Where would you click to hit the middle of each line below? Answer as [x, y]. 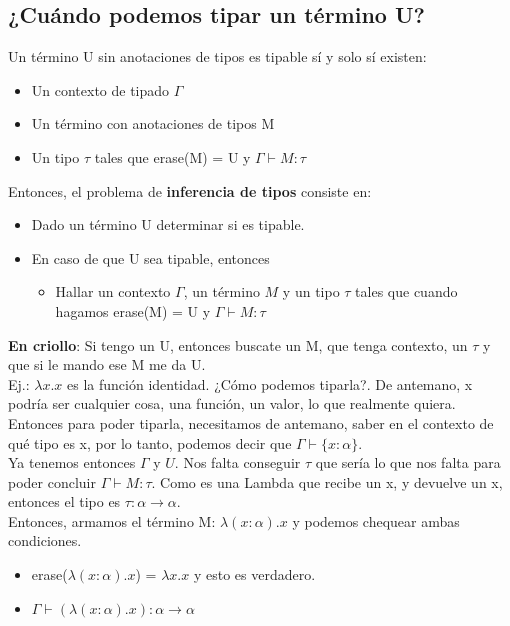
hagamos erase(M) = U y [133, 310]
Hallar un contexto [113, 291]
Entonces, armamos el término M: [112, 520]
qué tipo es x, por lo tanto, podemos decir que [150, 442]
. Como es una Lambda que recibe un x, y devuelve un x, [327, 481]
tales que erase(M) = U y [172, 156]
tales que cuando [406, 291]
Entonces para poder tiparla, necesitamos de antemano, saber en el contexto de [251, 422]
